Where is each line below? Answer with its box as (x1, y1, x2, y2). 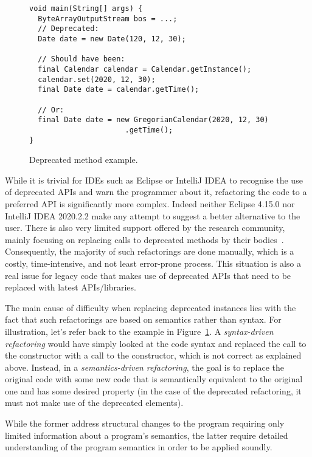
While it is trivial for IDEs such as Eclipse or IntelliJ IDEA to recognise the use (5, 173, 303, 186)
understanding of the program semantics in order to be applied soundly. (5, 441, 272, 453)
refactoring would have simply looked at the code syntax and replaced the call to (5, 337, 307, 349)
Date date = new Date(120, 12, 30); (38, 34, 186, 43)
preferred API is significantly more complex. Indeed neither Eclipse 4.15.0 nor (5, 197, 295, 210)
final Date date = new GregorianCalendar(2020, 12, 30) (38, 115, 269, 125)
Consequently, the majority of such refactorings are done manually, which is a (5, 245, 294, 258)
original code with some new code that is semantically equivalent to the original (5, 373, 303, 385)
